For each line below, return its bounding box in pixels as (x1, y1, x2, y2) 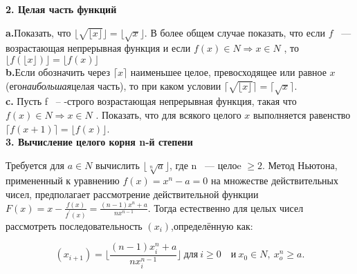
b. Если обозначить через (6, 64, 110, 79)
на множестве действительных (210, 173, 338, 188)
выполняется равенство (253, 107, 351, 121)
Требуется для (6, 157, 65, 172)
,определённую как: (171, 218, 253, 233)
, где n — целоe (170, 157, 241, 172)
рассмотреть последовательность (6, 218, 143, 233)
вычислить (95, 157, 140, 172)
